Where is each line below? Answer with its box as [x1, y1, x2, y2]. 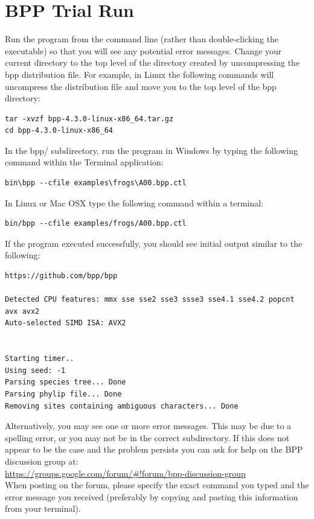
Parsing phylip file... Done [5, 389, 122, 398]
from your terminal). [5, 502, 81, 515]
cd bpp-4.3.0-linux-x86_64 [5, 126, 113, 135]
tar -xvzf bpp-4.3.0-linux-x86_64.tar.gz [5, 114, 174, 123]
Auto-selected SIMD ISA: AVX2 [5, 319, 126, 328]
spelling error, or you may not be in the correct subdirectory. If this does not [5, 431, 290, 444]
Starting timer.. [5, 354, 74, 363]
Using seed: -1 [5, 366, 66, 375]
